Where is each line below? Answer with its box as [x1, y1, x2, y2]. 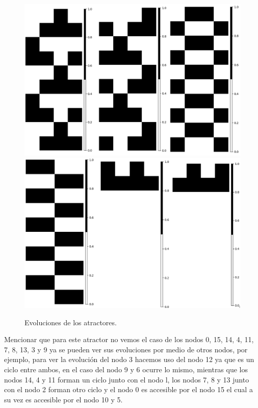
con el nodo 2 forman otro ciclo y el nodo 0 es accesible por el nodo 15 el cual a [4, 384, 253, 395]
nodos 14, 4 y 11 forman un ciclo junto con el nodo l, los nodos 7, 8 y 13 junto [4, 374, 249, 385]
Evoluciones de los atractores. [24, 317, 117, 327]
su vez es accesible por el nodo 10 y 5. [4, 394, 123, 404]
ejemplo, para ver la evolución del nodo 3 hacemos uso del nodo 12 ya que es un [4, 354, 254, 365]
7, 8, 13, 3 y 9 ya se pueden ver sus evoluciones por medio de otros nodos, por [4, 344, 248, 354]
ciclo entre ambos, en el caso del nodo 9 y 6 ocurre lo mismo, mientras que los [4, 364, 248, 374]
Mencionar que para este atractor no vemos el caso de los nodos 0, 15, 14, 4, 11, [4, 334, 254, 345]
